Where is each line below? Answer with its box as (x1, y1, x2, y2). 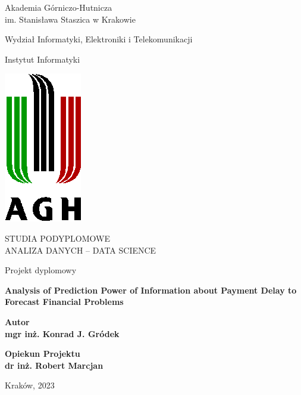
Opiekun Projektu (5, 347, 80, 360)
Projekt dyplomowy (5, 264, 77, 276)
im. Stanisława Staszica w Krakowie (5, 13, 136, 25)
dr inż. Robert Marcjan (5, 359, 104, 371)
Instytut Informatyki (5, 53, 80, 65)
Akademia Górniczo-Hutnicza (5, 1, 112, 13)
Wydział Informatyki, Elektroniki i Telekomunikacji (5, 33, 193, 45)
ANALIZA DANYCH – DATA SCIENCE (5, 243, 156, 256)
